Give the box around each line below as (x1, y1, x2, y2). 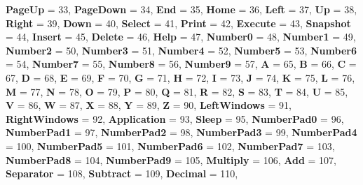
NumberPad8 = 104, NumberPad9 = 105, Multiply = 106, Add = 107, (6, 152, 337, 167)
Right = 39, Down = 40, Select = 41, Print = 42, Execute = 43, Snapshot (6, 15, 351, 30)
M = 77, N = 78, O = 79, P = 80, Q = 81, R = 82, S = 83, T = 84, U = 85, (6, 84, 348, 98)
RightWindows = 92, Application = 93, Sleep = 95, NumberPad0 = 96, (6, 111, 344, 126)
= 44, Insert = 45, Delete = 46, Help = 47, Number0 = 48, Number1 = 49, (6, 29, 356, 44)
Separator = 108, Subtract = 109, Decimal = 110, (6, 166, 238, 181)
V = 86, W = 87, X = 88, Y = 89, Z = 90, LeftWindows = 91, (6, 98, 292, 112)
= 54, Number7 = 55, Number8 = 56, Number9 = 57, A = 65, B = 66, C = (6, 57, 357, 71)
